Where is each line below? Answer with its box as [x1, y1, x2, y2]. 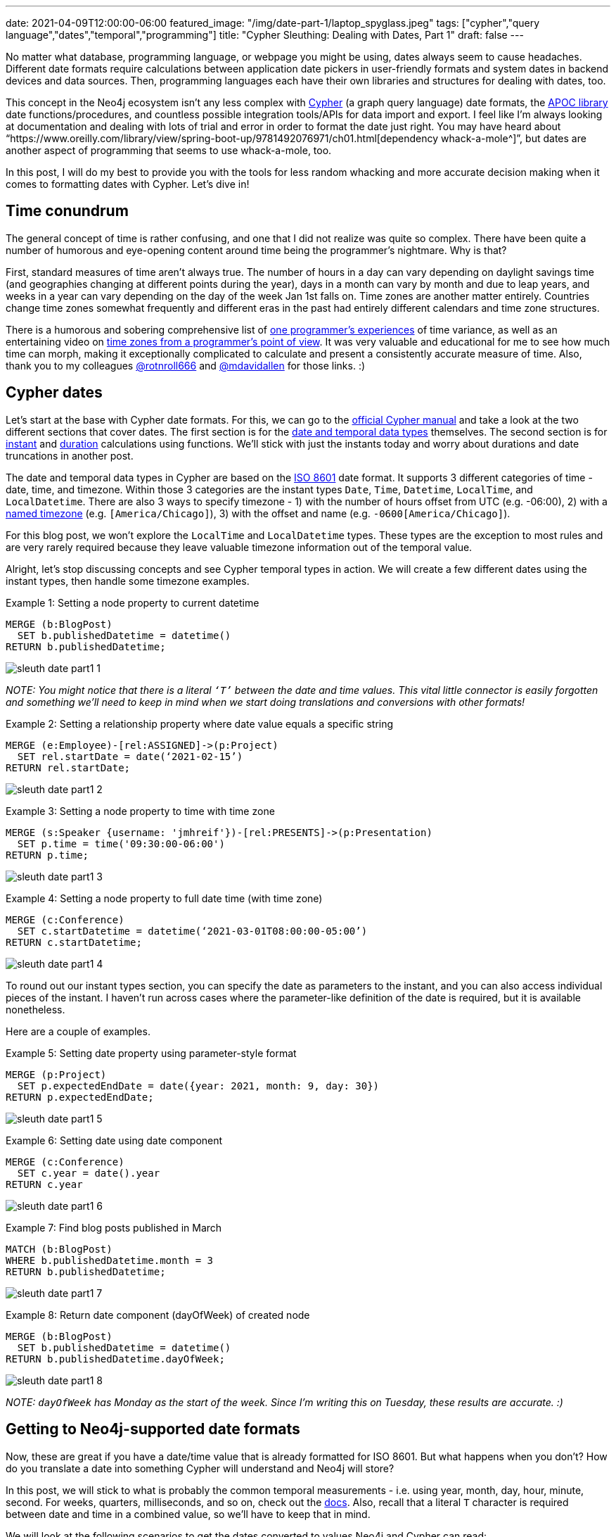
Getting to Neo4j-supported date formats [6, 1420, 300, 1438]
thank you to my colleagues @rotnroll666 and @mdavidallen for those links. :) [6, 359, 366, 372]
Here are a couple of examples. [6, 1025, 150, 1037]
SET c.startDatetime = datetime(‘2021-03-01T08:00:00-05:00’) [17, 925, 368, 937]
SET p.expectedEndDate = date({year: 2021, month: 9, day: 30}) [17, 1080, 380, 1092]
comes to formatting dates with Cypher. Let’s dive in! [6, 178, 250, 190]
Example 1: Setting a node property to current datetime [6, 596, 259, 609]
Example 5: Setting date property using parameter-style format [6, 1046, 297, 1059]
